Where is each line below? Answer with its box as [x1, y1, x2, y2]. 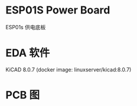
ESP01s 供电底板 [5, 23, 46, 30]
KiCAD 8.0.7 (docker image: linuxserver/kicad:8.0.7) [5, 66, 132, 73]
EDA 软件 [5, 46, 50, 60]
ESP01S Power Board [5, 4, 110, 17]
